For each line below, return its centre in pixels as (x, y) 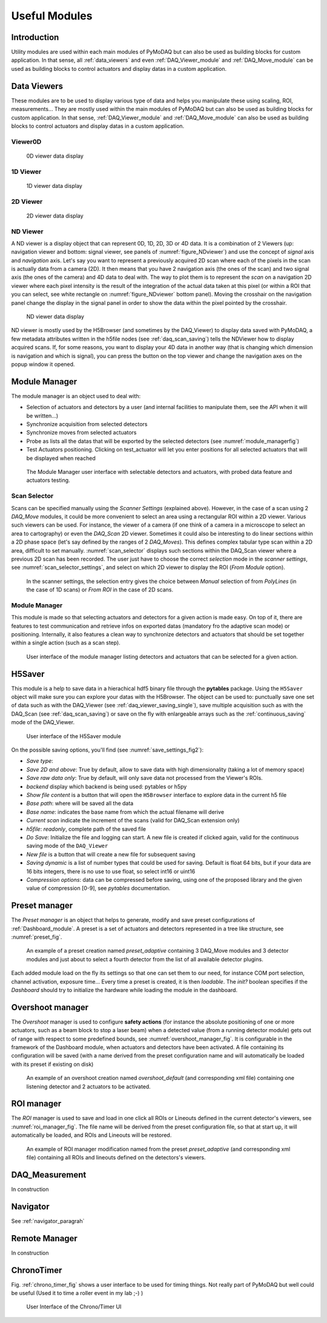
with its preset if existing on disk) (52, 1064)
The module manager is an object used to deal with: (76, 396)
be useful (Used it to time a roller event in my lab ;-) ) (77, 1293)
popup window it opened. (43, 364)
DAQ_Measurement (49, 1175)
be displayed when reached (61, 458)
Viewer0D (26, 141)
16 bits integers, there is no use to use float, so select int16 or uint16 (111, 871)
